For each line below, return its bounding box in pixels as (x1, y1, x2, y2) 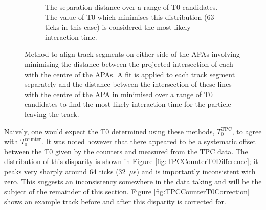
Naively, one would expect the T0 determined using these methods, (4, 126, 215, 136)
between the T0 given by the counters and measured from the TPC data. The (4, 146, 248, 156)
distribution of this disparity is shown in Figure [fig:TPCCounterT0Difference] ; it (4, 156, 258, 167)
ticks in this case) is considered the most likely (45, 21, 191, 32)
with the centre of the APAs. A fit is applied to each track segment (25, 68, 235, 79)
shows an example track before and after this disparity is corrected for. (4, 196, 226, 206)
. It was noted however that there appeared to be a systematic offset (41, 136, 256, 147)
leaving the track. (25, 108, 79, 119)
